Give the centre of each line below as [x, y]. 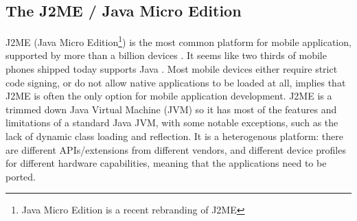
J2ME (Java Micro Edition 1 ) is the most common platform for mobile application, [178, 41]
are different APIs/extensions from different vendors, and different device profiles [176, 149]
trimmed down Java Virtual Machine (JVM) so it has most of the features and [171, 109]
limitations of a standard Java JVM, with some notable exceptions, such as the [172, 123]
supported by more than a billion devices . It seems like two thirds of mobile [166, 55]
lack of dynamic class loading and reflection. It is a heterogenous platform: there [175, 136]
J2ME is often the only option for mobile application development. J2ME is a [169, 96]
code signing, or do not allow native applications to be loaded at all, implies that [176, 82]
